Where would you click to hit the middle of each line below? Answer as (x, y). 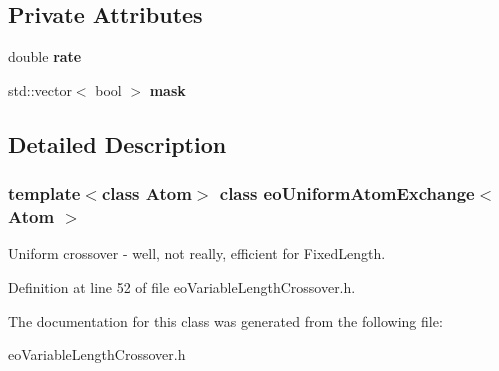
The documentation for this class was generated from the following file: (225, 320)
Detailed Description (117, 143)
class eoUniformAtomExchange (347, 193)
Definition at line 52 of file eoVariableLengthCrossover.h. (182, 286)
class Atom (146, 193)
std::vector (40, 89)
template (44, 193)
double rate (45, 56)
